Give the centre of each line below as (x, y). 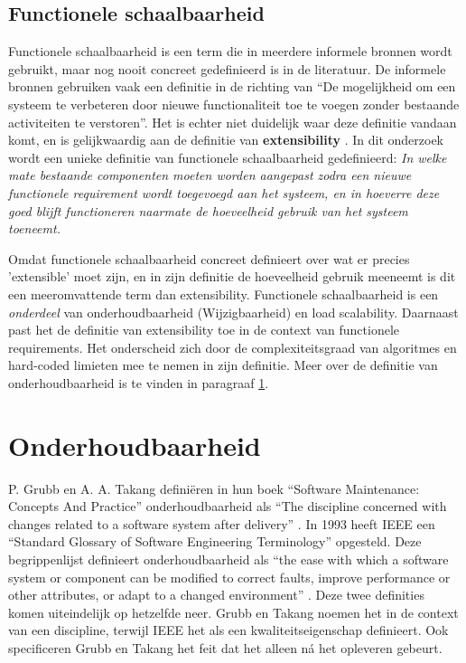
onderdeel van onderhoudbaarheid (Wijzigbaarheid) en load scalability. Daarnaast (233, 312)
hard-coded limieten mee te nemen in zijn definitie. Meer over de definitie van (223, 365)
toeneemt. (34, 228)
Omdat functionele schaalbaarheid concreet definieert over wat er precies (209, 258)
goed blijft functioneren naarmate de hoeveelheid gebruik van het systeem (208, 210)
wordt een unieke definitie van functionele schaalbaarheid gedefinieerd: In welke (228, 157)
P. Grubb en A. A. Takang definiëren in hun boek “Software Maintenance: (214, 488)
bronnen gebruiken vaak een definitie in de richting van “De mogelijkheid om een (232, 86)
